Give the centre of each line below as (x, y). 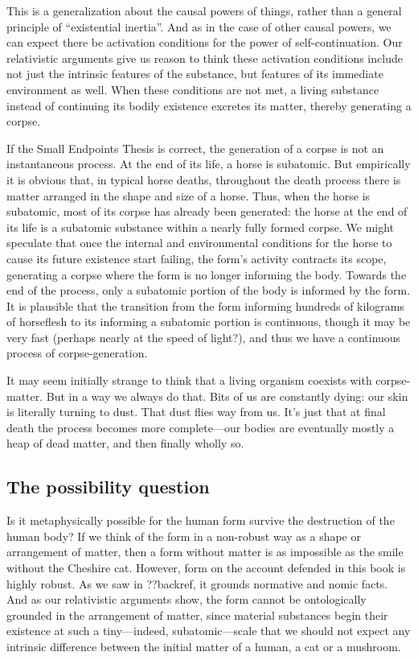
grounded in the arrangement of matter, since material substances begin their (197, 615)
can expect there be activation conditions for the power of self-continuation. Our (205, 42)
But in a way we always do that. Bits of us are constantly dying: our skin (227, 396)
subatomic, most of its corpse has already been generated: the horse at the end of (207, 211)
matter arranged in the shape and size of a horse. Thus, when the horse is (189, 195)
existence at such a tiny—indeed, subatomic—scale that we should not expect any (209, 631)
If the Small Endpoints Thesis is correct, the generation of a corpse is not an (195, 148)
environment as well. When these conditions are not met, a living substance (193, 89)
